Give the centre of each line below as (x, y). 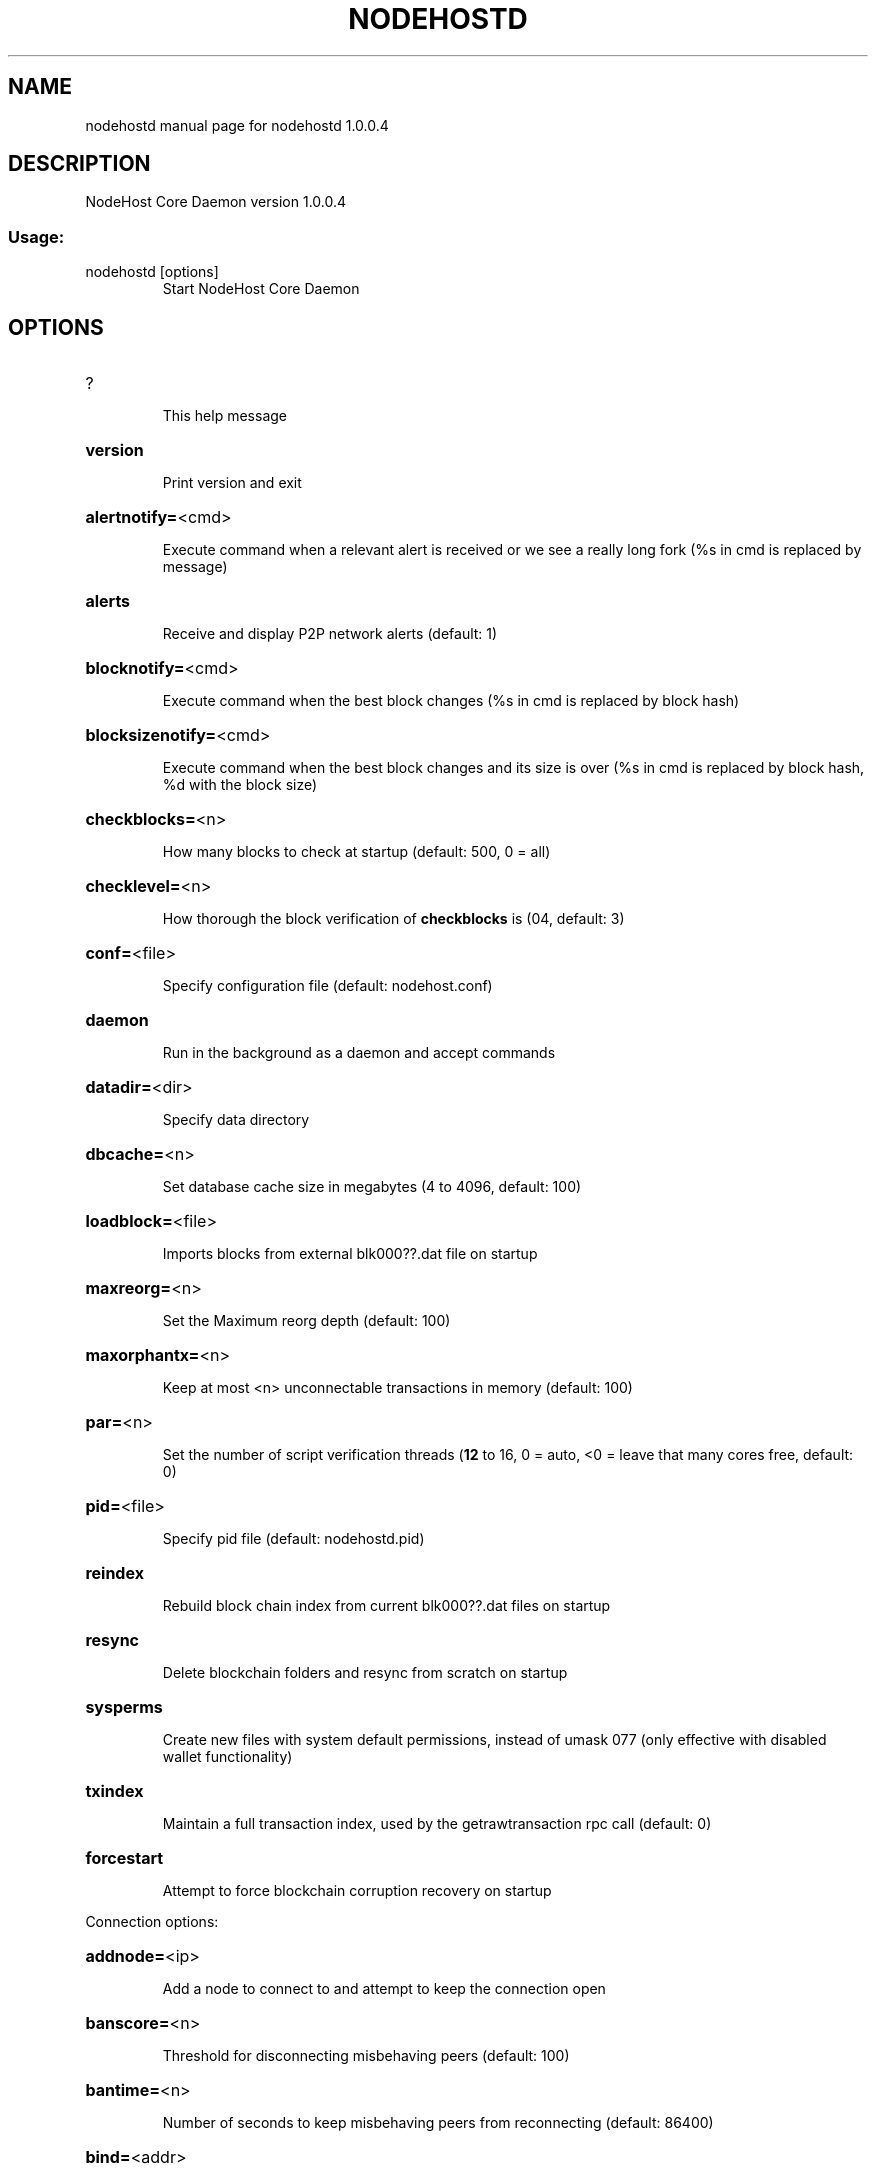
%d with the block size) (240, 785)
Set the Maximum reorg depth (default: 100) (306, 1321)
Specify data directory (236, 1120)
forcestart (124, 1858)
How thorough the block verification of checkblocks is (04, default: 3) (393, 919)
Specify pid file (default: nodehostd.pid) (293, 1539)
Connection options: (152, 1922)
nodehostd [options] (152, 272)
